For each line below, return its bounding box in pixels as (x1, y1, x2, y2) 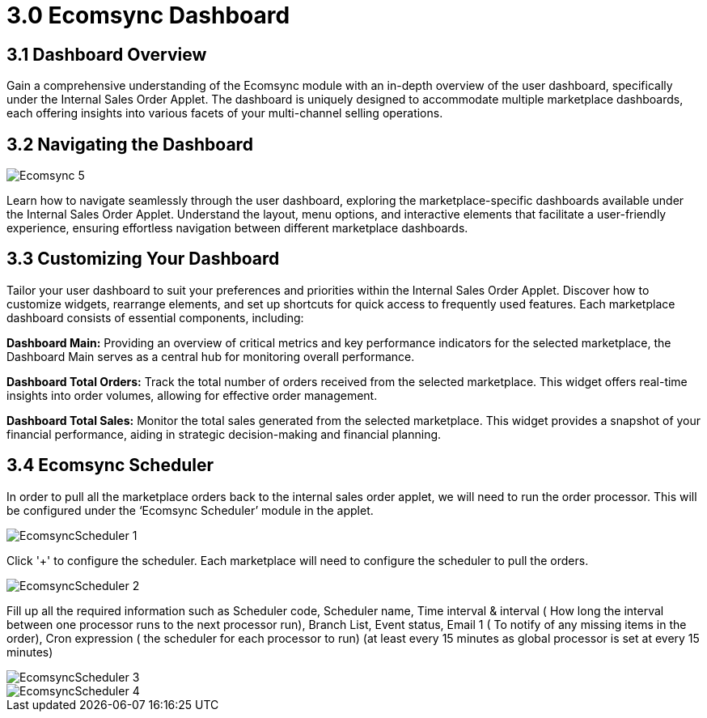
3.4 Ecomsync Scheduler (6, 455, 214, 476)
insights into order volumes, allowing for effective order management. (6, 388, 378, 402)
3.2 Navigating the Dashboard (6, 134, 253, 155)
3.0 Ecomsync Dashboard (6, 2, 290, 29)
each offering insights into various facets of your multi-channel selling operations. (6, 106, 443, 121)
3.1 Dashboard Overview (6, 44, 207, 65)
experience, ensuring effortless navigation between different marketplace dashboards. (6, 221, 468, 236)
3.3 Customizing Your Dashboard (6, 249, 280, 270)
